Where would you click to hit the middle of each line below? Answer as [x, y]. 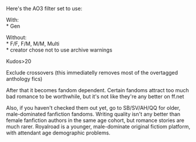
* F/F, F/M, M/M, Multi [33, 44]
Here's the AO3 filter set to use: [44, 9]
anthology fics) [24, 79]
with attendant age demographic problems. [58, 133]
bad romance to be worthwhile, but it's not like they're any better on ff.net [95, 97]
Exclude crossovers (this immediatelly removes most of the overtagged [92, 72]
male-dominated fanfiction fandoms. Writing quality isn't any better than [93, 114]
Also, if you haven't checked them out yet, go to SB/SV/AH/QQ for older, [93, 108]
